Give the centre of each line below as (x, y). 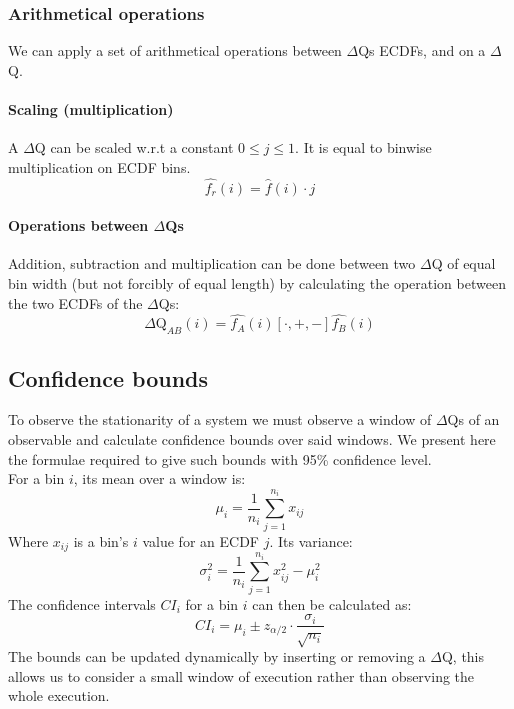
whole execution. (59, 695)
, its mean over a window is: (159, 478)
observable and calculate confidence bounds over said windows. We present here (252, 439)
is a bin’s (101, 540)
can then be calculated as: (332, 603)
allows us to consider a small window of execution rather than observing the (241, 675)
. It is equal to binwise (363, 147)
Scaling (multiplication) (91, 109)
